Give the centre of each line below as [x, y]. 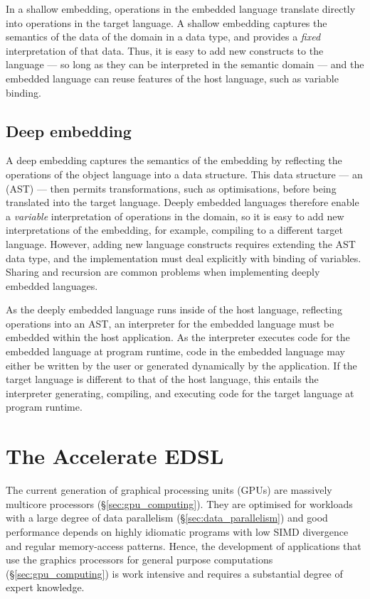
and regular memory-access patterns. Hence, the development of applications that [184, 545]
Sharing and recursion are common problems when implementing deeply [163, 272]
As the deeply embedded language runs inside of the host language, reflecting [174, 309]
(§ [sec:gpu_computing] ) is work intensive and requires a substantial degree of [174, 573]
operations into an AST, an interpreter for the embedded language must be [170, 323]
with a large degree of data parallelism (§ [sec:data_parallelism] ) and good [167, 518]
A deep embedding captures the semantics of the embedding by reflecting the [174, 160]
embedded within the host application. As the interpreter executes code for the [178, 337]
